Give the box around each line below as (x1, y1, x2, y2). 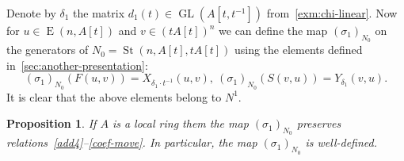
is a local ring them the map (112, 115, 249, 132)
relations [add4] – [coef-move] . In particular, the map (6, 134, 257, 151)
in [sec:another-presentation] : (6, 56, 148, 73)
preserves (296, 115, 341, 132)
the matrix (73, 5, 125, 21)
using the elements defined (234, 41, 363, 58)
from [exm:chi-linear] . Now (266, 5, 398, 21)
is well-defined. (305, 134, 378, 151)
